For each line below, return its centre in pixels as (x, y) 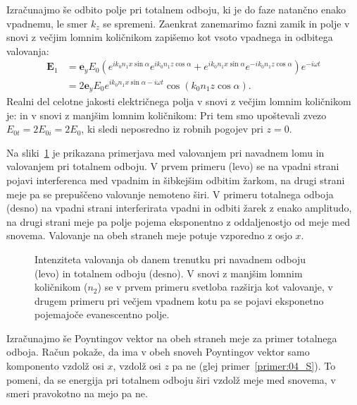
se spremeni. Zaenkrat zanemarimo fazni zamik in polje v (226, 23)
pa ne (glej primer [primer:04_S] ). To (254, 366)
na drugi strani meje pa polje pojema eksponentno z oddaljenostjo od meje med (178, 221)
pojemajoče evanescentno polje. (102, 314)
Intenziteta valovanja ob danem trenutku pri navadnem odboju (170, 259)
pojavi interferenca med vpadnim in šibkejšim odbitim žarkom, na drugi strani (176, 180)
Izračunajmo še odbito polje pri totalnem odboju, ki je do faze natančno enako (176, 9)
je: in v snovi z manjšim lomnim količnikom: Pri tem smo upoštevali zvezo (167, 115)
